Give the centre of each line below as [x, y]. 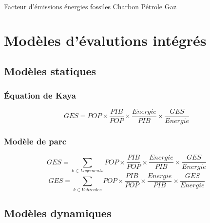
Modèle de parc [35, 141]
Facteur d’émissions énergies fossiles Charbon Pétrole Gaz [90, 6]
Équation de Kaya [40, 95]
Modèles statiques [50, 71]
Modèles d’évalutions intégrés [105, 40]
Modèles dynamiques [58, 213]
